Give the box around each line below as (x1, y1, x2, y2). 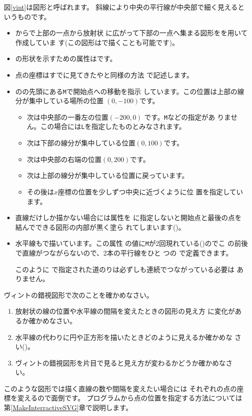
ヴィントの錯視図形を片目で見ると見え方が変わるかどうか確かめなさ (15, 357, 233, 368)
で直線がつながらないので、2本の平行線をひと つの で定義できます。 (15, 247, 233, 257)
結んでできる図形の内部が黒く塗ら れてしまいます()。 (15, 222, 185, 232)
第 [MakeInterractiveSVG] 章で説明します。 (4, 402, 133, 413)
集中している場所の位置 (29, 96, 104, 106)
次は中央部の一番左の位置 (27, 112, 109, 122)
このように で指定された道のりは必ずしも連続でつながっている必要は (15, 264, 235, 274)
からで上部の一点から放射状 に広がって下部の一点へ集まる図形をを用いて (15, 28, 248, 38)
